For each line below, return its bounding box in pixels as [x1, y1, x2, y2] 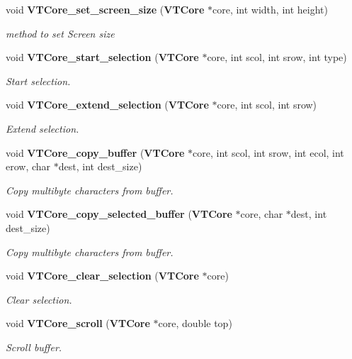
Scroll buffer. [6, 339, 62, 354]
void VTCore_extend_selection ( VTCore [6, 97, 209, 112]
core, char [240, 206, 283, 221]
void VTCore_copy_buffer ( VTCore [6, 145, 185, 160]
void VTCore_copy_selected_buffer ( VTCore [6, 206, 232, 221]
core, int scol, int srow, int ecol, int [193, 145, 344, 160]
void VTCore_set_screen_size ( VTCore [6, 2, 205, 16]
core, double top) [158, 316, 232, 331]
